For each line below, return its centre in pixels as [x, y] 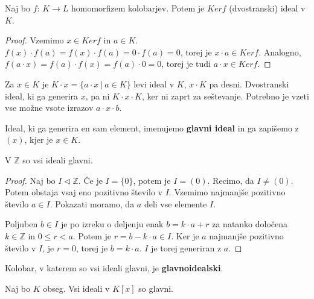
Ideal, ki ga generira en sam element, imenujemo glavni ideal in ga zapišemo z [152, 127]
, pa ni [98, 96]
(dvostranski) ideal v [267, 8]
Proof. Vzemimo [34, 40]
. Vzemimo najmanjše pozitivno [227, 192]
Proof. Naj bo [30, 180]
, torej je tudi [186, 64]
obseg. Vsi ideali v [76, 288]
